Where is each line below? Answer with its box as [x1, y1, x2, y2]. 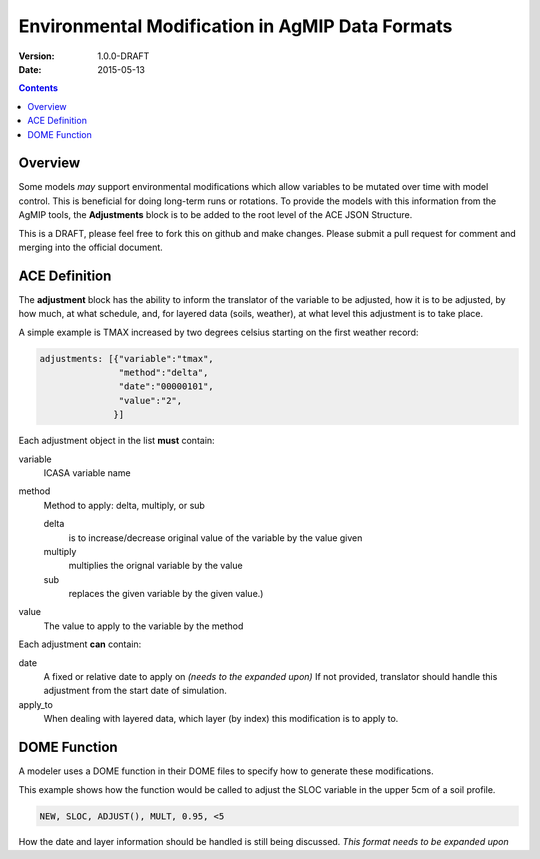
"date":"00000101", [118, 381, 214, 392]
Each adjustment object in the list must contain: [18, 435, 215, 447]
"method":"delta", [118, 367, 209, 379]
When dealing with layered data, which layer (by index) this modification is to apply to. [43, 713, 399, 725]
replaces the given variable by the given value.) [68, 588, 264, 600]
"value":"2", [118, 395, 183, 406]
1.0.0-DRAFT [97, 50, 150, 62]
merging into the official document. [18, 241, 164, 253]
